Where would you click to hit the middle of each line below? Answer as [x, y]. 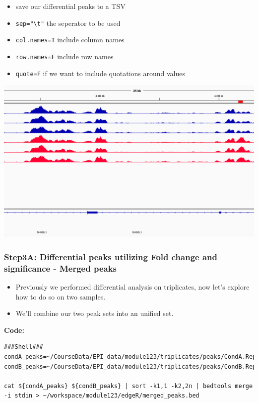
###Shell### [24, 347]
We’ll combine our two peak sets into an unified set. [95, 313]
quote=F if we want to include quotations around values [100, 73]
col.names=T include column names [70, 40]
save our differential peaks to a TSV [70, 6]
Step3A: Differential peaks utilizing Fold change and [111, 256]
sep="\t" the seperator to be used [68, 23]
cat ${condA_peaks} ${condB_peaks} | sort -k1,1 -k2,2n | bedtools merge [129, 386]
